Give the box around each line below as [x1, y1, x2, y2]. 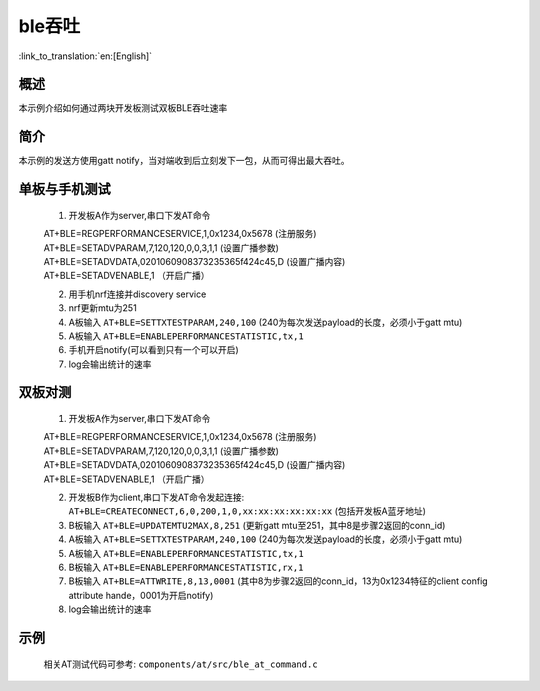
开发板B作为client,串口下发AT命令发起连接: [68, 491, 245, 504]
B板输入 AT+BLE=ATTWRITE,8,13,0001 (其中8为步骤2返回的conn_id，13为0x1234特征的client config [68, 575, 489, 587]
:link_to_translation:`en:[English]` [18, 50, 153, 62]
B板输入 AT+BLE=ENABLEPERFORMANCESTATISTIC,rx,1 [68, 561, 304, 573]
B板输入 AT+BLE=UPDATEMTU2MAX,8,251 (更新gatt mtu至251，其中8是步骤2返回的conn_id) [68, 519, 446, 531]
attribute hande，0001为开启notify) [68, 589, 214, 601]
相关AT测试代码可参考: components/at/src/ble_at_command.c [43, 658, 319, 670]
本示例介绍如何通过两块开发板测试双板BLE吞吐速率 [18, 102, 228, 114]
